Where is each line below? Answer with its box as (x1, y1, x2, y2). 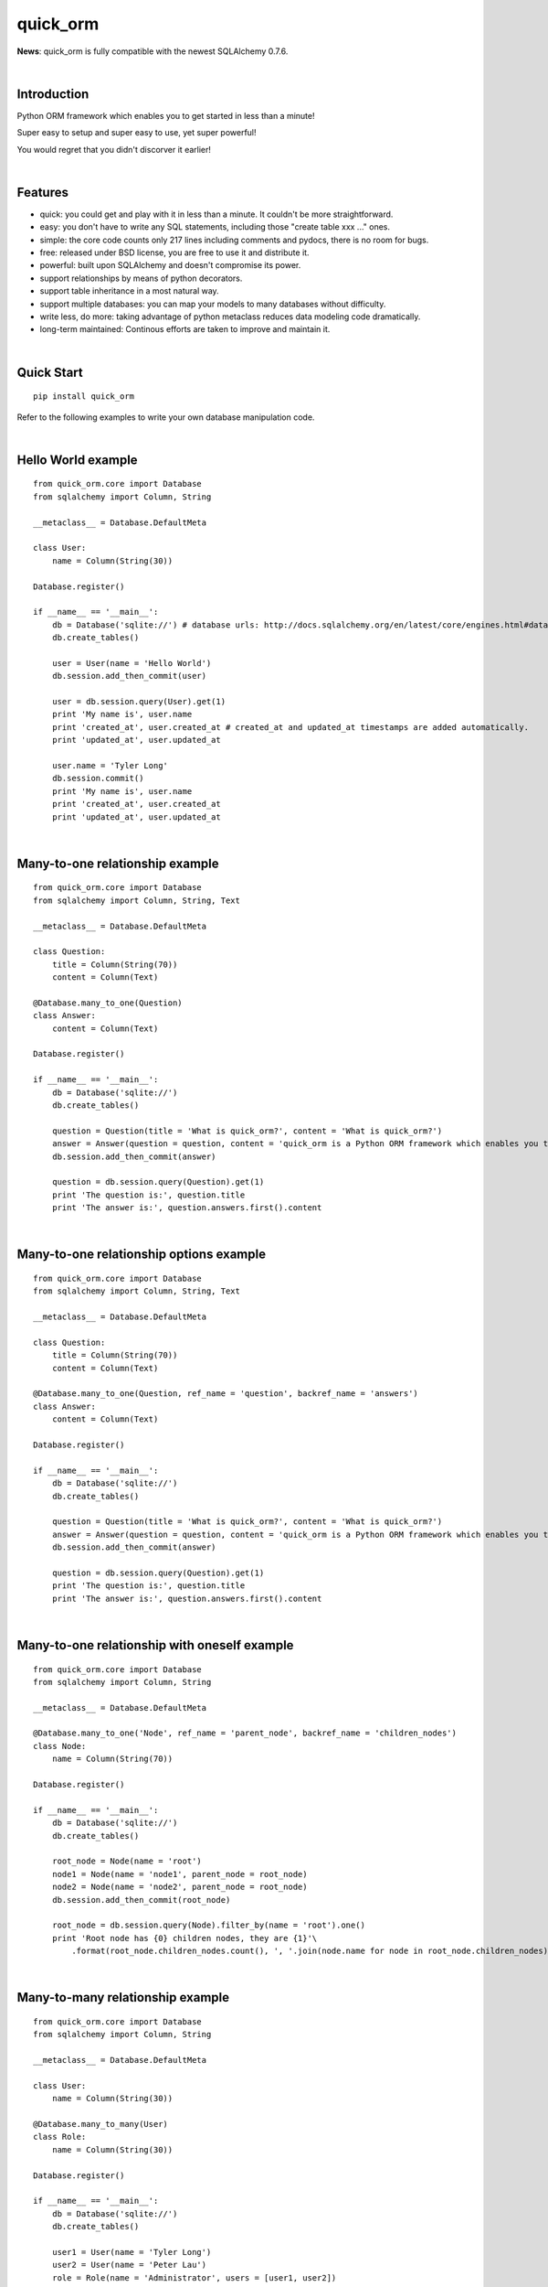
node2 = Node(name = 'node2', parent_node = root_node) (51, 1882, 308, 1893)
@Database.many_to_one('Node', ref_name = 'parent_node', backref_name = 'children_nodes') (33, 1728, 457, 1738)
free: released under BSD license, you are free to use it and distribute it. (39, 247, 310, 258)
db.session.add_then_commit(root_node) (51, 1895, 231, 1905)
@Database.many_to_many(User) (33, 2119, 169, 2130)
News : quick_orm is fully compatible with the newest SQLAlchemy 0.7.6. (16, 46, 289, 57)
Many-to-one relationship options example (16, 1247, 267, 1262)
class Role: (33, 2131, 87, 2142)
